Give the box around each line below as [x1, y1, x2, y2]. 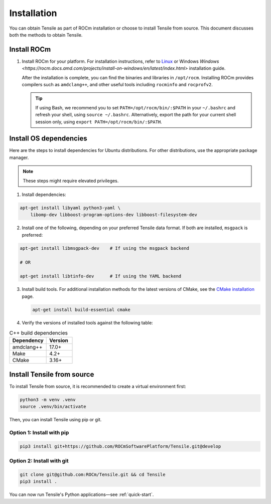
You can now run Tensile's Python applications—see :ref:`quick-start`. [9, 491, 154, 497]
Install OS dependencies [9, 134, 87, 143]
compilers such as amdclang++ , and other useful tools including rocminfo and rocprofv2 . [22, 82, 213, 88]
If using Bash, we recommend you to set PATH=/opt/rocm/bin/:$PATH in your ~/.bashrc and [35, 104, 236, 110]
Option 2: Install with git [9, 457, 69, 464]
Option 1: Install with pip [9, 429, 69, 436]
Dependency [12, 337, 44, 344]
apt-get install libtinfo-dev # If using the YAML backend [20, 273, 182, 279]
